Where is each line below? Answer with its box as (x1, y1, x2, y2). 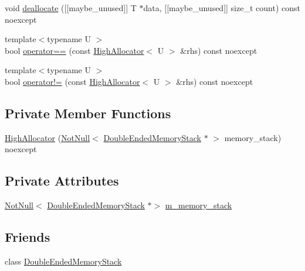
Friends (5, 228, 50, 246)
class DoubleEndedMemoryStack (5, 255, 122, 267)
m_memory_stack (165, 199, 232, 211)
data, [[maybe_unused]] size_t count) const (143, 2, 300, 13)
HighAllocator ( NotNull (5, 131, 90, 143)
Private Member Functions (5, 104, 171, 122)
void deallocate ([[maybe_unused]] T (5, 2, 137, 13)
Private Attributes (5, 171, 119, 190)
